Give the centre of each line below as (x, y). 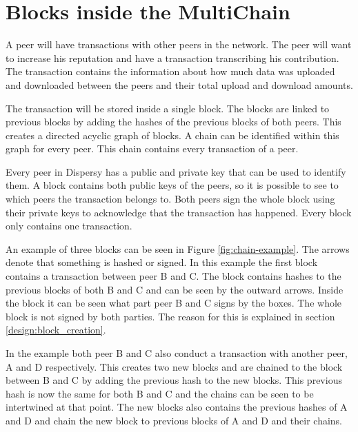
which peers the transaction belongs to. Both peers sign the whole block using (170, 199)
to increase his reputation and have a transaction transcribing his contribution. (172, 58)
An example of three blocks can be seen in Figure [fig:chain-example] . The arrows (178, 248)
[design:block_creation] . (56, 330)
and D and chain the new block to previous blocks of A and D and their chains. (174, 420)
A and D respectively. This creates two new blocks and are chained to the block (174, 366)
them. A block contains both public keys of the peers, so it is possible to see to (172, 185)
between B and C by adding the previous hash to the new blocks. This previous (174, 380)
